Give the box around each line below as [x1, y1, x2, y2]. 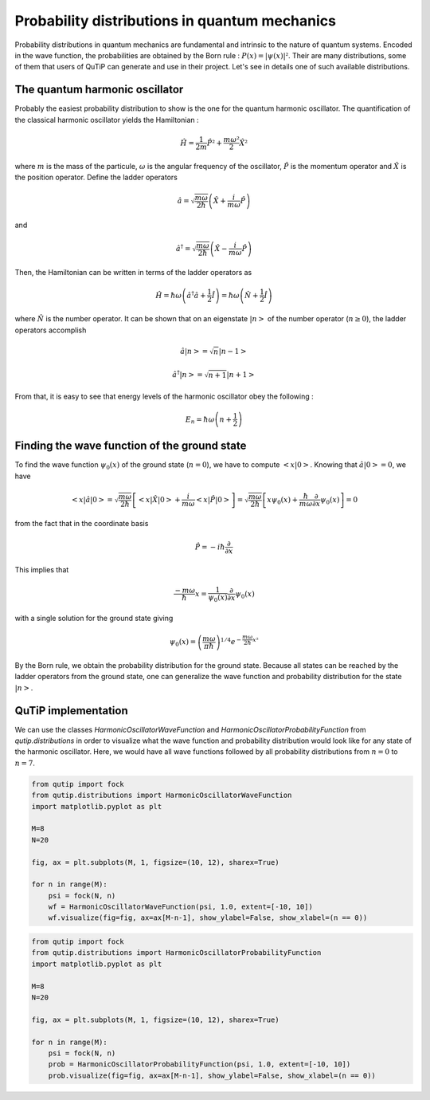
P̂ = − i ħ [195, 542, 226, 552]
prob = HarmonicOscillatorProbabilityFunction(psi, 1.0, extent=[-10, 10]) [48, 1060, 351, 1069]
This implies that [14, 565, 69, 575]
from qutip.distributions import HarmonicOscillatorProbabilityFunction [31, 949, 322, 957]
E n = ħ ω [185, 414, 215, 426]
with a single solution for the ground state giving [14, 614, 174, 623]
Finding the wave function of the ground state [14, 439, 247, 453]
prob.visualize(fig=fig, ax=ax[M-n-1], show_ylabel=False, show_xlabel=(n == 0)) [48, 1071, 376, 1080]
